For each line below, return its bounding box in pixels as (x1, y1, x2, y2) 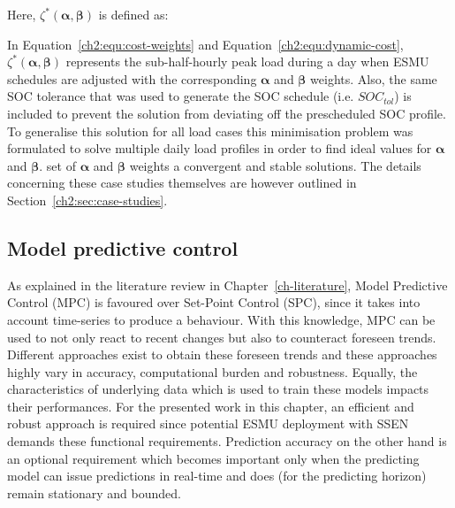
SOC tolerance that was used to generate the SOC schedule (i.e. (7, 87, 354, 105)
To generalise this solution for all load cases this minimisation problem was (7, 121, 413, 140)
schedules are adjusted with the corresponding (7, 69, 257, 88)
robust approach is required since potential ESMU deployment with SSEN (7, 414, 409, 433)
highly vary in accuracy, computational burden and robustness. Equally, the (7, 362, 418, 381)
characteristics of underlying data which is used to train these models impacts (7, 380, 429, 398)
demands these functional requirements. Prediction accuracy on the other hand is (7, 432, 447, 450)
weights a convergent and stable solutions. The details (129, 156, 421, 174)
